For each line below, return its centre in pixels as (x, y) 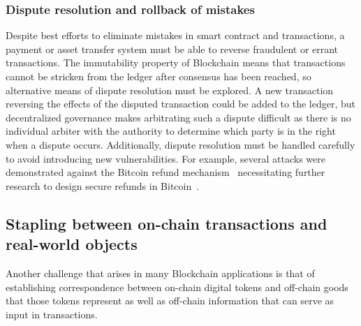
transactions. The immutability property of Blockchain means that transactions (176, 62)
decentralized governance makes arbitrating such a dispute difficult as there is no (178, 117)
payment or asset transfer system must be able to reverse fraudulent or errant (172, 49)
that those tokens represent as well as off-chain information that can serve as (170, 301)
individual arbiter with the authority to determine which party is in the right (171, 131)
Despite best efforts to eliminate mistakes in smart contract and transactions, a (175, 35)
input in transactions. (52, 314)
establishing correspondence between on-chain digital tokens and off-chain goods (177, 287)
